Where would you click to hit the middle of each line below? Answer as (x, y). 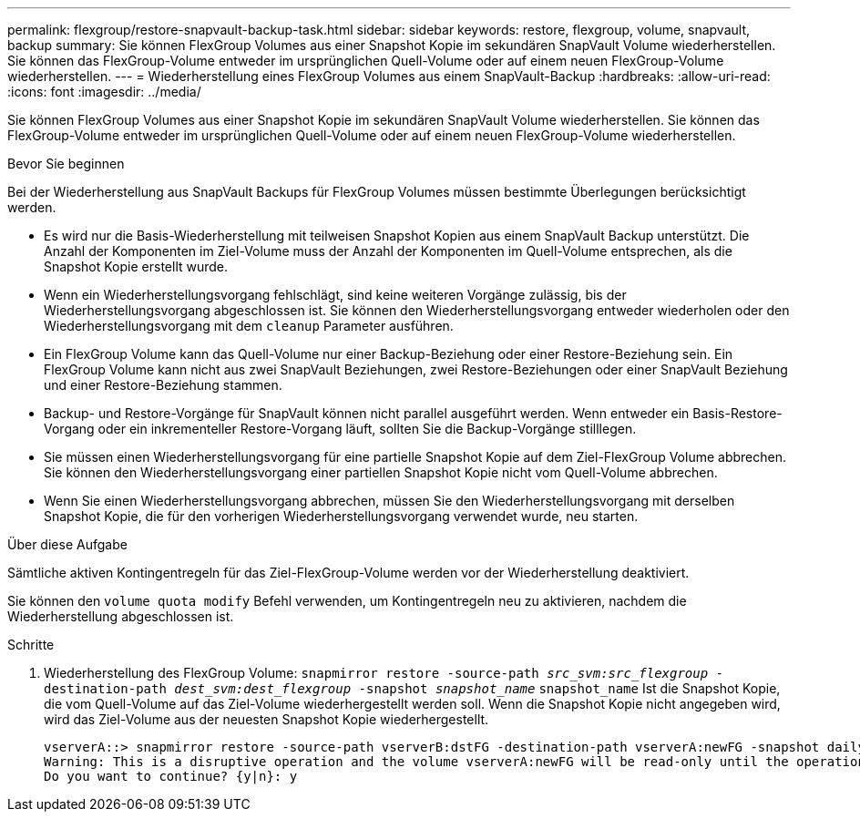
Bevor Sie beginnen (66, 164)
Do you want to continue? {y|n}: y (171, 776)
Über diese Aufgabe (67, 544)
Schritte (31, 645)
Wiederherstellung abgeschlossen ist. (121, 616)
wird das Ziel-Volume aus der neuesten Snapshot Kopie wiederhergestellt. (266, 719)
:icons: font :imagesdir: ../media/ (104, 92)
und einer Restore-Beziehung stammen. (163, 385)
